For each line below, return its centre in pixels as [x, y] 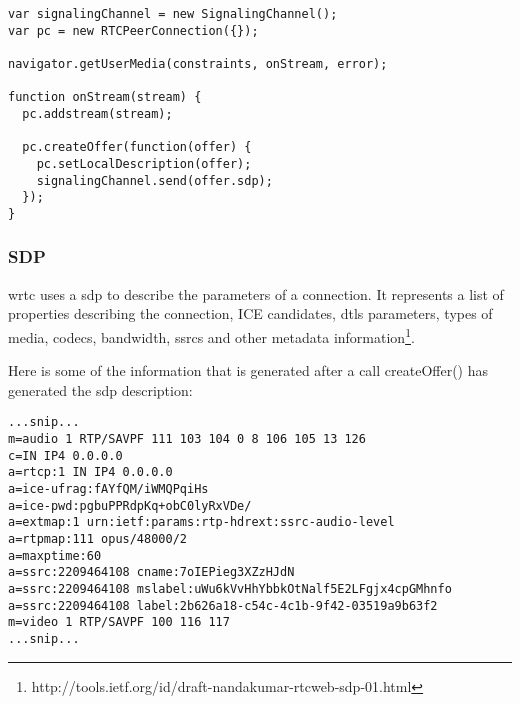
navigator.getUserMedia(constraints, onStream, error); [198, 63]
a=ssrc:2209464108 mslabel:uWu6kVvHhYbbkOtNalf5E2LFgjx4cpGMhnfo [230, 588]
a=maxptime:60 [55, 555]
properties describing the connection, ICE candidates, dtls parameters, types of [250, 313]
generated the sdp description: [100, 389]
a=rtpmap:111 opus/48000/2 [97, 538]
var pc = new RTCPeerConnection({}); [133, 30]
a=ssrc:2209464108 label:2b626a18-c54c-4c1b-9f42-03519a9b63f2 [223, 605]
